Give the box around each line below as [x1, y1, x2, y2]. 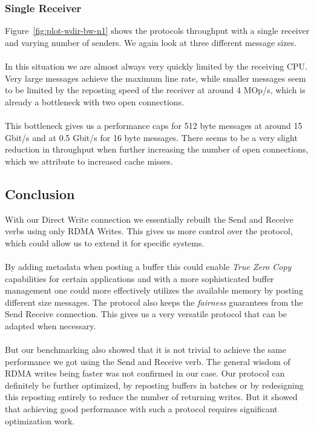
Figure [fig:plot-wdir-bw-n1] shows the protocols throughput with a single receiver [5, 24, 310, 37]
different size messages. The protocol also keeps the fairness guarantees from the [5, 295, 303, 308]
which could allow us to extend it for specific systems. [5, 236, 204, 249]
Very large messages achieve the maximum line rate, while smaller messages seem [5, 71, 306, 84]
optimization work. [5, 414, 75, 427]
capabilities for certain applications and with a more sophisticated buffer [5, 272, 274, 285]
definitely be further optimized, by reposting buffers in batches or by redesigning [5, 378, 304, 391]
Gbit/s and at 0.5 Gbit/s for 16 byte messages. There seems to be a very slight [5, 131, 298, 143]
